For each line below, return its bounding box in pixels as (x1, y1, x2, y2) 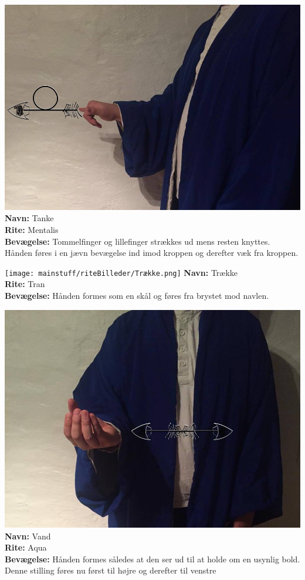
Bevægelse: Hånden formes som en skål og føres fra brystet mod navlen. (5, 289, 269, 301)
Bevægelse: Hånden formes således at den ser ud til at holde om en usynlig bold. (5, 552, 300, 565)
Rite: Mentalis (5, 223, 59, 235)
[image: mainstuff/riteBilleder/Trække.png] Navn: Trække (5, 266, 238, 278)
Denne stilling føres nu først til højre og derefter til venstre (5, 564, 216, 576)
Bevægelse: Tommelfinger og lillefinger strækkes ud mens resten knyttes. (5, 235, 270, 247)
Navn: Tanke (5, 212, 54, 224)
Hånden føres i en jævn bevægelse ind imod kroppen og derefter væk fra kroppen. (5, 246, 299, 259)
